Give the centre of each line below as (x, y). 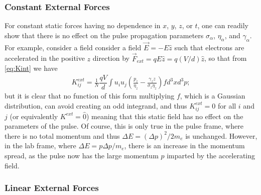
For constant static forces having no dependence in (83, 25)
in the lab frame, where (40, 145)
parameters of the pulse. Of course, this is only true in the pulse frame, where (124, 126)
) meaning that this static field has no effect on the (165, 116)
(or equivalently (34, 116)
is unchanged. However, (221, 135)
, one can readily (223, 25)
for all (227, 105)
